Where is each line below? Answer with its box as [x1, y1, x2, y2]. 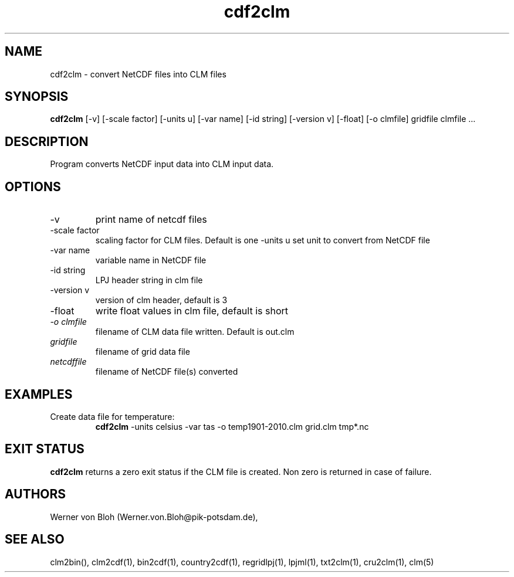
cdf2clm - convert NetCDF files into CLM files [50, 69, 226, 79]
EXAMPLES [5, 386, 73, 402]
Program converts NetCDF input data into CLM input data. [50, 159, 274, 169]
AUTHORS [5, 487, 66, 502]
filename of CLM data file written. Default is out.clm [95, 327, 295, 337]
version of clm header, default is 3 [95, 295, 228, 306]
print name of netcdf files [95, 213, 207, 226]
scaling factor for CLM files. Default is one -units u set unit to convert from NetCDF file [95, 235, 430, 246]
